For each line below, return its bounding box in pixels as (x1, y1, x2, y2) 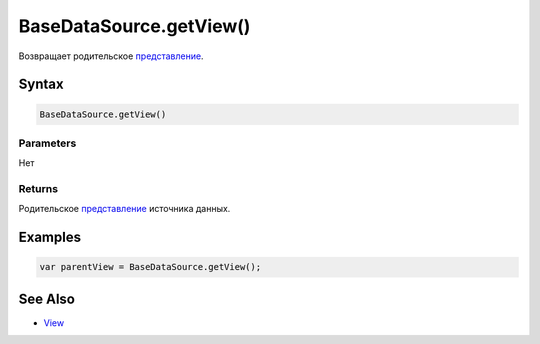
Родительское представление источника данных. (18, 203, 231, 215)
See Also (18, 290, 75, 307)
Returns (18, 182, 59, 196)
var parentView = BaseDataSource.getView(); (39, 261, 262, 273)
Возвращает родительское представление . (18, 50, 204, 62)
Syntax (18, 76, 64, 93)
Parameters (18, 136, 77, 150)
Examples (18, 229, 82, 246)
